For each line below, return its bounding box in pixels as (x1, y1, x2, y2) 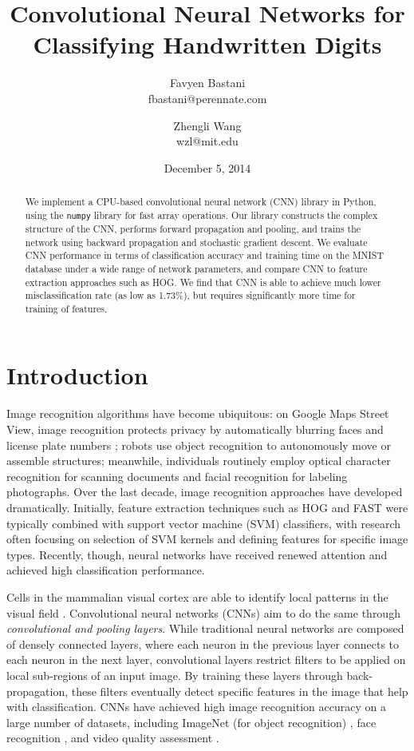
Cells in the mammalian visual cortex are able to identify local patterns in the (6, 588, 388, 605)
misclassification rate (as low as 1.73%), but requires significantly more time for (25, 288, 356, 302)
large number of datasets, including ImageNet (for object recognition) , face (6, 713, 377, 730)
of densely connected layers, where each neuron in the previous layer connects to (6, 635, 400, 652)
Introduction (6, 359, 148, 391)
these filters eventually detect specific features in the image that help (71, 682, 408, 699)
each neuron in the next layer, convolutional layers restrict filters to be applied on (6, 651, 406, 668)
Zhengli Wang (173, 117, 242, 133)
